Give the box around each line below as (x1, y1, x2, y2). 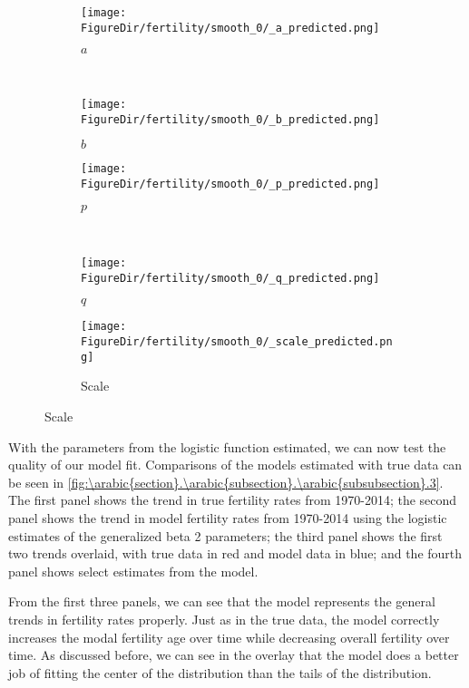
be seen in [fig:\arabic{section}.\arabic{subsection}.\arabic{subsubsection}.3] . (8, 472, 444, 491)
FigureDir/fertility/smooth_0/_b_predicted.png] (81, 112, 380, 126)
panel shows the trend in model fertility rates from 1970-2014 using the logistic (8, 508, 447, 527)
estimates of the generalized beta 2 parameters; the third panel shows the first (8, 526, 443, 545)
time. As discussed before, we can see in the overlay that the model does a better (8, 645, 459, 664)
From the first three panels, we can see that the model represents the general (8, 592, 435, 611)
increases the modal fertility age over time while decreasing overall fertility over (8, 627, 450, 646)
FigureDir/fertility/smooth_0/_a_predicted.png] (81, 21, 380, 34)
